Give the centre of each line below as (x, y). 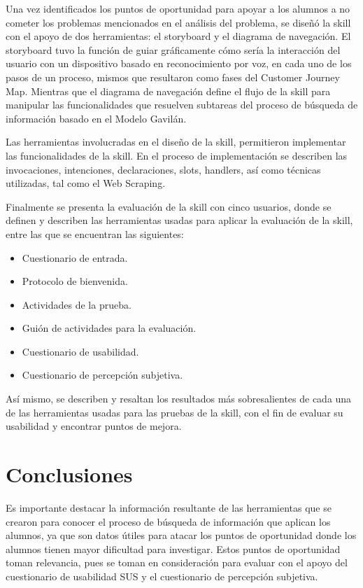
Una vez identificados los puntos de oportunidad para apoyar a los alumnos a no (178, 8)
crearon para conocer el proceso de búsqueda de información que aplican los (168, 521)
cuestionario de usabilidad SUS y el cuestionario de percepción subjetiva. (162, 576)
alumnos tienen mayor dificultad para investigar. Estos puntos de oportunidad (173, 548)
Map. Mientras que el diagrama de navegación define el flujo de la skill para (168, 91)
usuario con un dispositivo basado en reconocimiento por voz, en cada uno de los (179, 63)
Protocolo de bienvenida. (75, 281)
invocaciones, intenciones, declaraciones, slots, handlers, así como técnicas (163, 169)
